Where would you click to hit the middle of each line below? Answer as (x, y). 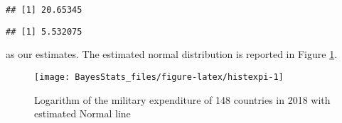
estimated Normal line (82, 113)
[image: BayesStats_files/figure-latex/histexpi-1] (159, 77)
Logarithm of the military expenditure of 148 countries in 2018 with (182, 99)
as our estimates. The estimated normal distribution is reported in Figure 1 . (172, 54)
